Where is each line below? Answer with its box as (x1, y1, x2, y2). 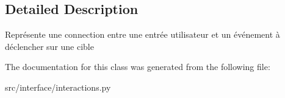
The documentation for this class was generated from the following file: (5, 60, 270, 73)
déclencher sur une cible (5, 40, 94, 52)
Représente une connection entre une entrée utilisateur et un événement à (5, 28, 280, 41)
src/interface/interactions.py (5, 80, 111, 93)
